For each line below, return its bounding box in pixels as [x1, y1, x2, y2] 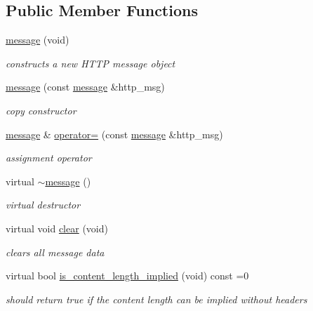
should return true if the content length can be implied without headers [6, 291, 307, 306]
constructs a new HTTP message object [6, 55, 175, 70]
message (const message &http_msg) [6, 79, 165, 94]
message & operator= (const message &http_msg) [6, 126, 223, 141]
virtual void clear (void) [6, 220, 108, 235]
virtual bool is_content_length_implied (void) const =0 [6, 268, 249, 283]
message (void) [6, 32, 69, 47]
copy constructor [6, 102, 76, 117]
